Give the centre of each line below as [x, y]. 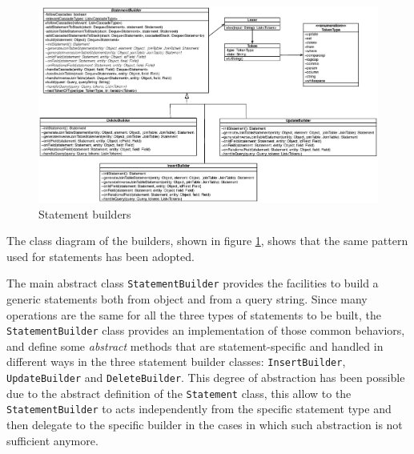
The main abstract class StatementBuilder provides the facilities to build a [193, 283]
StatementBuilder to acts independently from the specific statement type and [199, 409]
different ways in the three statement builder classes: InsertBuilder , [176, 362]
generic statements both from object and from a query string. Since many [187, 298]
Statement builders [85, 213]
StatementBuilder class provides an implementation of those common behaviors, [206, 330]
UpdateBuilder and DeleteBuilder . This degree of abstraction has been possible [206, 378]
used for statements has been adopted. [100, 256]
